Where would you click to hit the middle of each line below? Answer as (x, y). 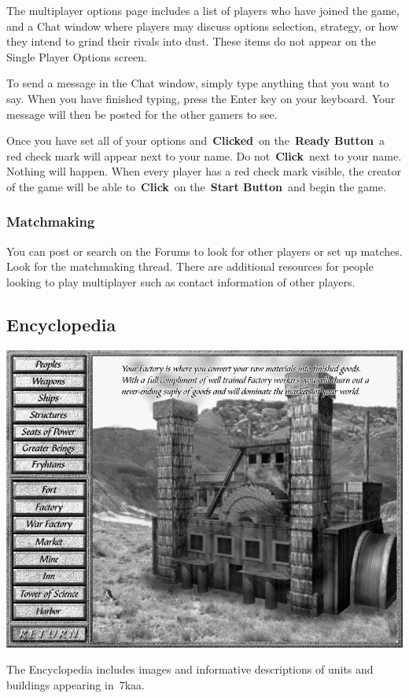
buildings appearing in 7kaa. (76, 684)
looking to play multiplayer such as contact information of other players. (181, 281)
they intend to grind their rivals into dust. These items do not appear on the (191, 41)
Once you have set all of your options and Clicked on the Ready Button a (195, 140)
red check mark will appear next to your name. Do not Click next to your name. (204, 155)
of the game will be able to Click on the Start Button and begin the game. (196, 186)
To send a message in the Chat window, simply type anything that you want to (198, 83)
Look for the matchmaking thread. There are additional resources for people (190, 266)
